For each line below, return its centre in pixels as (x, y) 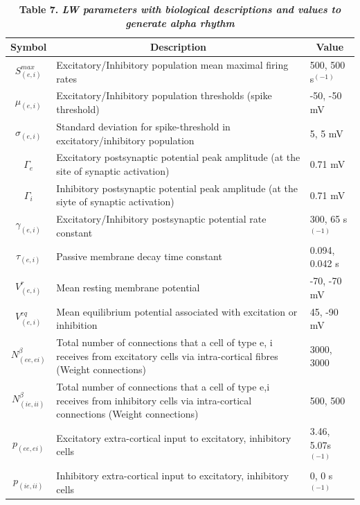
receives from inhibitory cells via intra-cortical (154, 400)
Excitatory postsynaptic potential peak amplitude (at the (178, 157)
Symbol (29, 47)
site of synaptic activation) (113, 170)
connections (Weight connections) (127, 414)
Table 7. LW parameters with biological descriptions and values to (180, 9)
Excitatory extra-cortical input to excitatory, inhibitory (174, 437)
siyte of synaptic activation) (115, 202)
